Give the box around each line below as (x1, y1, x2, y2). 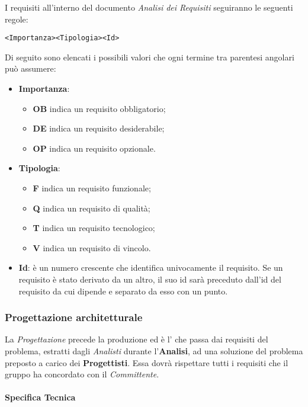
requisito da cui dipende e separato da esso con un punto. (18, 284, 228, 297)
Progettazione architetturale (5, 310, 143, 325)
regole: (5, 12, 28, 25)
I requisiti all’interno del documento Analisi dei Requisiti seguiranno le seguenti (5, 1, 293, 13)
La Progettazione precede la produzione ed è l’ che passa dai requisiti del (5, 333, 268, 345)
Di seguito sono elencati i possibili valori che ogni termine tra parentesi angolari (5, 50, 294, 63)
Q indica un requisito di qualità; (33, 201, 150, 214)
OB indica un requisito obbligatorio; (33, 102, 166, 114)
